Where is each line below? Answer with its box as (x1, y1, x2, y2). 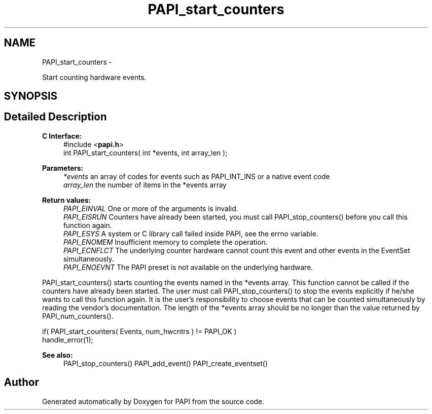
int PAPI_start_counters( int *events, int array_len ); (63, 148, 227, 157)
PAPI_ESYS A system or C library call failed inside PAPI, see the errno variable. (63, 229, 319, 238)
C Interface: (42, 131, 82, 140)
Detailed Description (4, 111, 107, 123)
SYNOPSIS (4, 90, 58, 103)
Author (4, 376, 39, 389)
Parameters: (42, 163, 83, 172)
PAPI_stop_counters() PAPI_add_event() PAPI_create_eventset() (63, 359, 268, 368)
